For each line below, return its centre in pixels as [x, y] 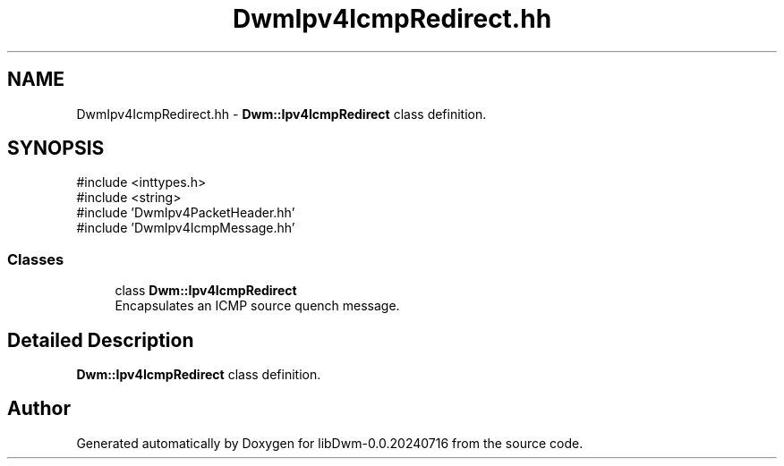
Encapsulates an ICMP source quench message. [257, 306]
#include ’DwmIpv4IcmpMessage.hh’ [186, 228]
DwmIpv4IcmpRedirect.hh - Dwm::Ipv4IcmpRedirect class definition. [281, 114]
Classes [36, 259]
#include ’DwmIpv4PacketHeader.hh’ [186, 213]
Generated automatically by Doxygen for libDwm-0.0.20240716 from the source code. [330, 443]
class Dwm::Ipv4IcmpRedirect [206, 291]
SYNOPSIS [56, 148]
